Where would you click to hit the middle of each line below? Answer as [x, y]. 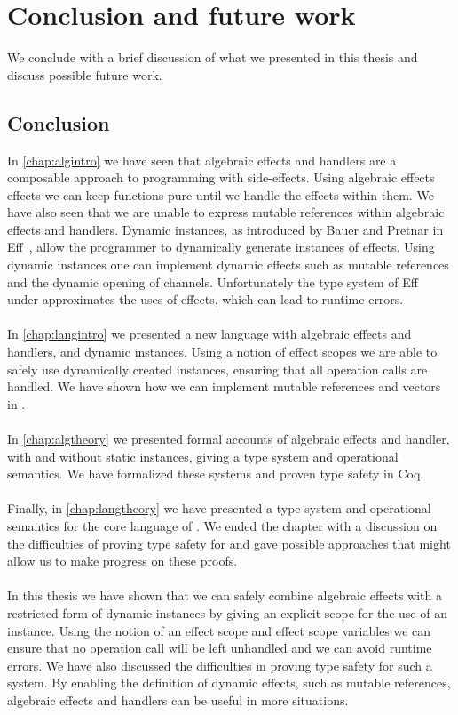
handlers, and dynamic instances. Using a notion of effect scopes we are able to [222, 352]
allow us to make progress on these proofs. [122, 561]
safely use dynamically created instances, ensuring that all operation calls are [217, 369]
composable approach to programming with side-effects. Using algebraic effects [221, 177]
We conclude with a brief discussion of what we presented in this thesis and [213, 57]
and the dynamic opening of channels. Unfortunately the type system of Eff [213, 281]
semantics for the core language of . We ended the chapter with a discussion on [222, 525]
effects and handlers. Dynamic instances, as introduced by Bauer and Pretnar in [225, 229]
